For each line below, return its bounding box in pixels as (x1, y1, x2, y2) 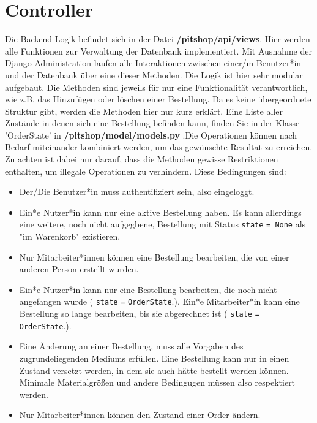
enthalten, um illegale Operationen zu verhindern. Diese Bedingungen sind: (5, 164, 286, 177)
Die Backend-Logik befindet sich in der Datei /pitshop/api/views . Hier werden (5, 32, 310, 45)
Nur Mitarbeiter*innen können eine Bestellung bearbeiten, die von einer (19, 250, 289, 263)
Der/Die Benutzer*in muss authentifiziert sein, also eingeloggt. (19, 185, 255, 198)
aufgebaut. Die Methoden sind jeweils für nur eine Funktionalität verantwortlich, (5, 80, 308, 93)
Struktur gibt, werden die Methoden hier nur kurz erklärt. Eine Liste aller (5, 104, 283, 117)
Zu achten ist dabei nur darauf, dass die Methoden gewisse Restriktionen (5, 153, 278, 166)
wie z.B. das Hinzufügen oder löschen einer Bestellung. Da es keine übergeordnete (5, 93, 311, 105)
